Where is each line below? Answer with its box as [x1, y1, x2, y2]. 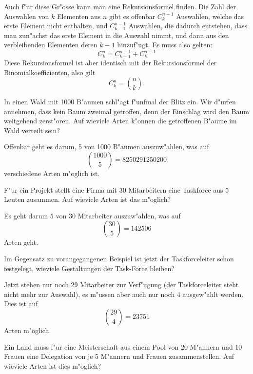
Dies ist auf [4, 298, 38, 309]
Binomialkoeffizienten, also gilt [4, 67, 96, 77]
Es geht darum [4, 210, 48, 220]
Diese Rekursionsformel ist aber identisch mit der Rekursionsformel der [4, 57, 217, 67]
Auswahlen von [4, 11, 49, 21]
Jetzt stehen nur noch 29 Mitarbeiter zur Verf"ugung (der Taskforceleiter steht [4, 279, 239, 290]
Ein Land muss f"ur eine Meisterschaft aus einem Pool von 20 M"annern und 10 [4, 341, 242, 352]
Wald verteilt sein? [4, 125, 60, 135]
